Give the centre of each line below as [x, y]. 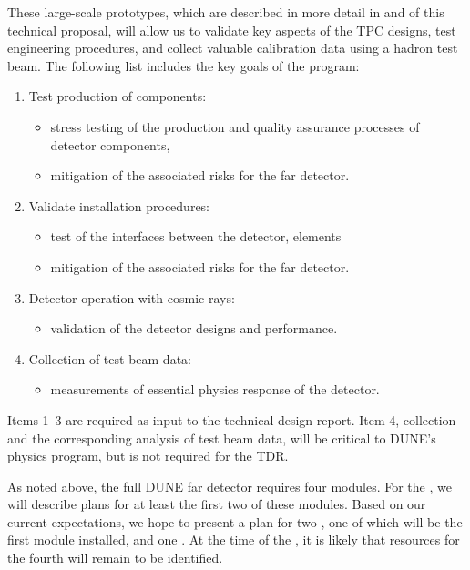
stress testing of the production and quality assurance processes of [235, 126]
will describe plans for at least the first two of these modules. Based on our [217, 504]
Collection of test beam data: [110, 358]
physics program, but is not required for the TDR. [148, 456]
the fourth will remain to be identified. [115, 558]
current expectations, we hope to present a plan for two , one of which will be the [235, 521]
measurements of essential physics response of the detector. [215, 389]
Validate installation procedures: [119, 205]
